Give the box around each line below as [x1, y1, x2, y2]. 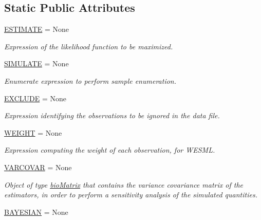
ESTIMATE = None [4, 24, 69, 34]
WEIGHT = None [4, 127, 62, 138]
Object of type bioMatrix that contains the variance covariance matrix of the [4, 179, 243, 190]
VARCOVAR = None [4, 161, 72, 172]
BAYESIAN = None [4, 206, 68, 217]
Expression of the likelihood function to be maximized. [4, 41, 173, 51]
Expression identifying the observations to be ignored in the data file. [4, 110, 220, 121]
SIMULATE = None [4, 58, 69, 69]
